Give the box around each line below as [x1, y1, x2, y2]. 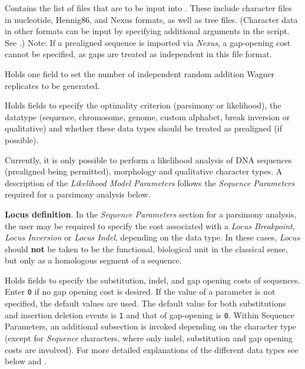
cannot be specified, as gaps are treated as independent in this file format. [5, 48, 272, 60]
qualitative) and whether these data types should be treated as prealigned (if [5, 122, 283, 134]
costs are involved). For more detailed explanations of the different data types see [5, 343, 299, 355]
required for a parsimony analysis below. [5, 188, 151, 200]
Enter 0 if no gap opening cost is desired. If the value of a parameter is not [5, 285, 276, 298]
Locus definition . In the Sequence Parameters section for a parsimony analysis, [5, 207, 297, 220]
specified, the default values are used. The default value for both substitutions [5, 297, 286, 309]
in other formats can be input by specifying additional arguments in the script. [5, 25, 290, 37]
